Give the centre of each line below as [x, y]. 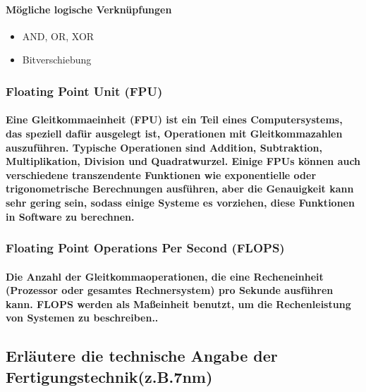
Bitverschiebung [57, 60]
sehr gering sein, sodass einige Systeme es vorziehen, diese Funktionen [180, 202]
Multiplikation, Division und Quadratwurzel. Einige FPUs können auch [183, 161]
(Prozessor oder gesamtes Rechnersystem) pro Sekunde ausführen [170, 290]
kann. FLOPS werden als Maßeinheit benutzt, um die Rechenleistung [178, 304]
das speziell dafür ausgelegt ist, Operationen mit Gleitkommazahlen [174, 134]
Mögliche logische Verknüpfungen [89, 9]
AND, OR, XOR [58, 36]
